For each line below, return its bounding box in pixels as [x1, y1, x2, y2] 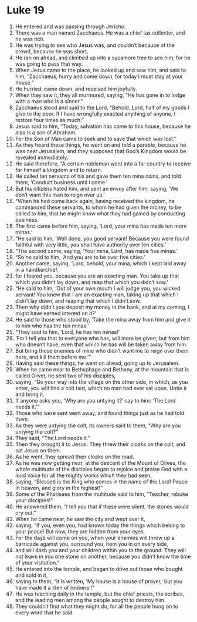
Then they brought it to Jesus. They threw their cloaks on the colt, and [15, 441, 185, 448]
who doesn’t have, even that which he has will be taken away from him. [15, 341, 188, 348]
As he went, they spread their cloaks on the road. [15, 453, 134, 460]
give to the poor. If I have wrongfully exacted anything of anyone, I [15, 110, 176, 117]
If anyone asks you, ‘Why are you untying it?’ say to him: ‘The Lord [15, 397, 176, 404]
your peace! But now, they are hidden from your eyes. [15, 528, 145, 535]
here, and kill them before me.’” [15, 353, 91, 360]
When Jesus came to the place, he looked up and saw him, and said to [15, 66, 186, 73]
